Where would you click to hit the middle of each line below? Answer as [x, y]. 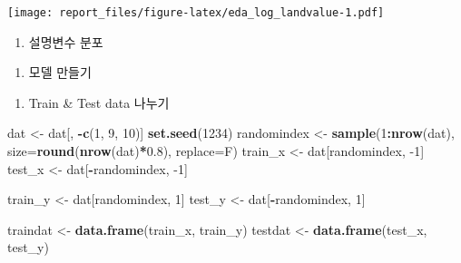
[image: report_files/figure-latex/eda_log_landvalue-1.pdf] [196, 13]
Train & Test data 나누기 [99, 102]
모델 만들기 [60, 72]
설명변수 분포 [66, 41]
